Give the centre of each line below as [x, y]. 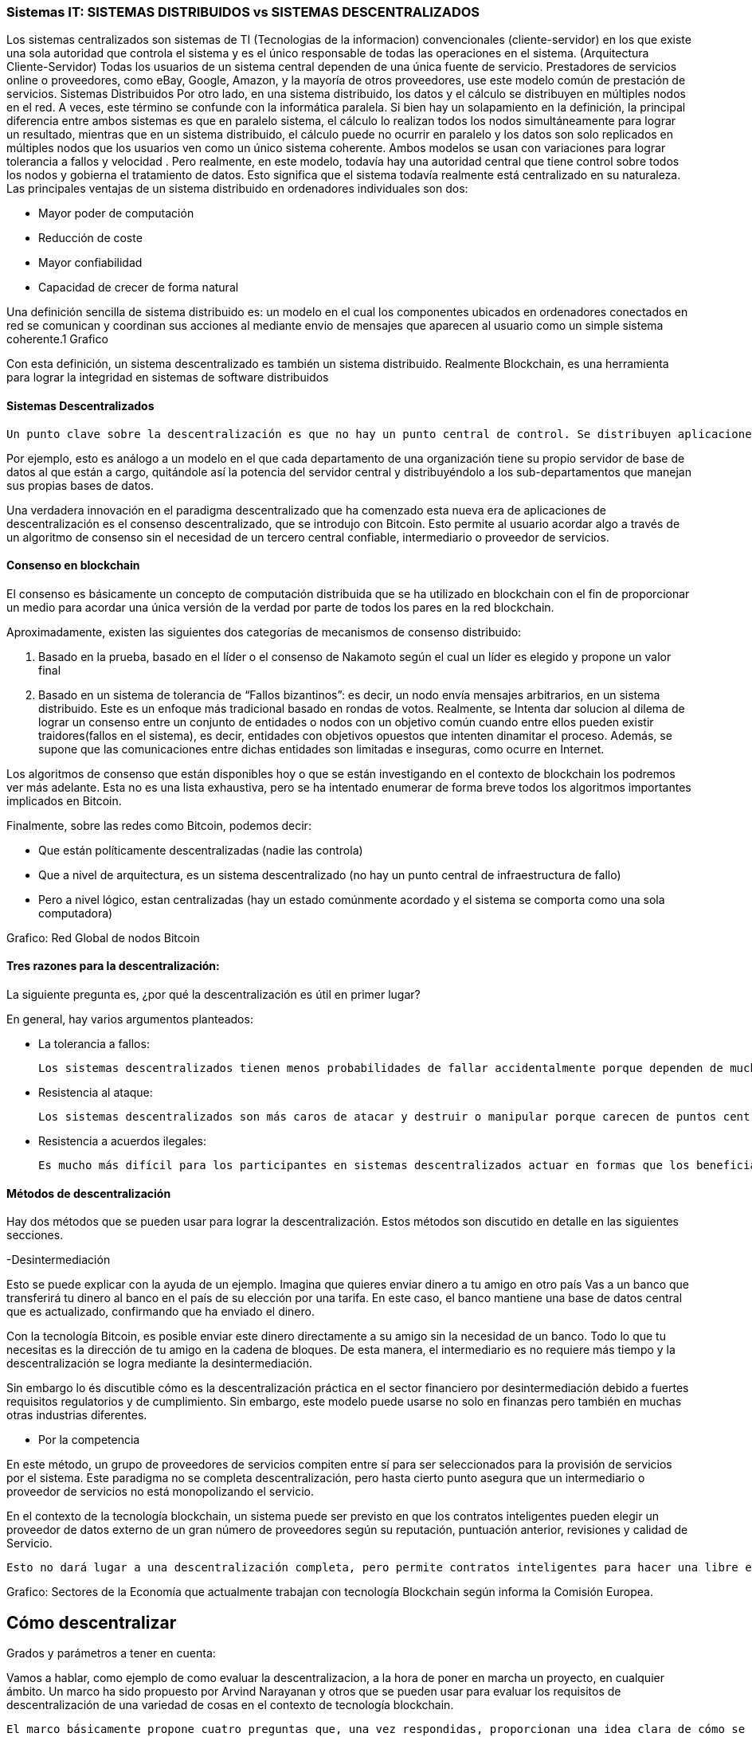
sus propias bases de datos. [80, 485]
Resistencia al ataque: [96, 1093]
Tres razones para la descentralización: [113, 966]
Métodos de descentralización [89, 1193]
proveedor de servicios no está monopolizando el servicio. [160, 1492]
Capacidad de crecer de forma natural [139, 288]
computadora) [76, 913]
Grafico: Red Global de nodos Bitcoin [103, 937]
